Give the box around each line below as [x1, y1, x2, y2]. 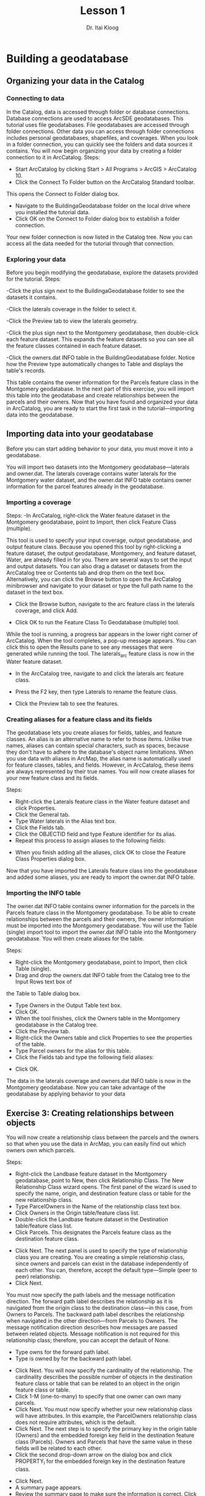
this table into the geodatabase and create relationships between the [6, 391, 179, 399]
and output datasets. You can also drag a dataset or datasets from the [6, 563, 182, 570]
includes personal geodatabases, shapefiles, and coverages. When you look [6, 134, 198, 141]
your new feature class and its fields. [6, 775, 99, 782]
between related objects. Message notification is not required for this [6, 1330, 180, 1337]
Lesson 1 [80, 4, 125, 18]
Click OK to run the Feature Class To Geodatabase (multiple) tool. [15, 619, 180, 626]
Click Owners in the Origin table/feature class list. [15, 1209, 140, 1216]
